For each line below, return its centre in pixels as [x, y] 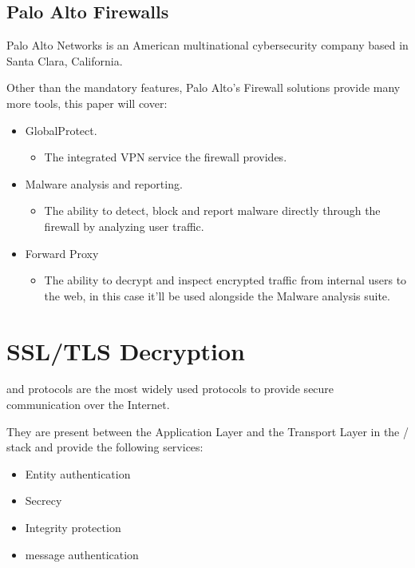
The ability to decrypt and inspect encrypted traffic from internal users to [225, 280]
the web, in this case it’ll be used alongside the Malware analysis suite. [217, 295]
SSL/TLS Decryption [126, 350]
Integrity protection [73, 528]
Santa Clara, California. [65, 60]
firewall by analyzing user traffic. [124, 226]
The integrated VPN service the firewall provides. [166, 157]
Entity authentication [78, 473]
